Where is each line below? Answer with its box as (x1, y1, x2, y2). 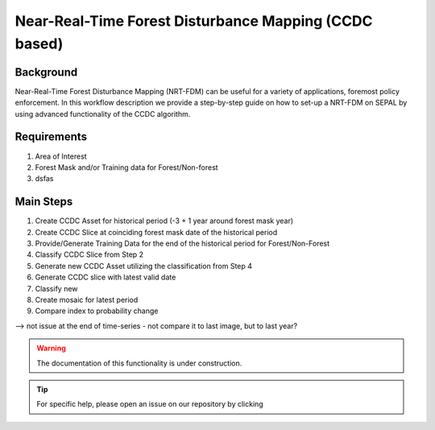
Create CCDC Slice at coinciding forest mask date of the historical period (35, 227, 278, 237)
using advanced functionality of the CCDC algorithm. (14, 109, 191, 118)
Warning (36, 343, 66, 354)
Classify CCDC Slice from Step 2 (35, 250, 144, 259)
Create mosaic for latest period (35, 295, 139, 304)
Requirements (14, 130, 88, 144)
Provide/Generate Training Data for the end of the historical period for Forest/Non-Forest (35, 238, 330, 249)
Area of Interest (35, 151, 88, 161)
